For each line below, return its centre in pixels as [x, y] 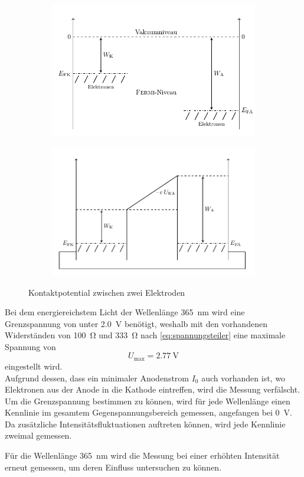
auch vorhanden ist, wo [243, 378]
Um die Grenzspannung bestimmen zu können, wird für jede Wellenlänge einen [148, 401]
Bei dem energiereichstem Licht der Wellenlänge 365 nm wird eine [125, 312]
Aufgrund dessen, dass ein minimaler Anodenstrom [97, 378]
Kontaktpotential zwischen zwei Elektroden [107, 292]
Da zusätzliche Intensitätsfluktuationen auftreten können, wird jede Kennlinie [145, 424]
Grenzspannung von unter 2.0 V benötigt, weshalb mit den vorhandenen [136, 323]
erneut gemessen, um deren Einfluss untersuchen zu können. [113, 467]
